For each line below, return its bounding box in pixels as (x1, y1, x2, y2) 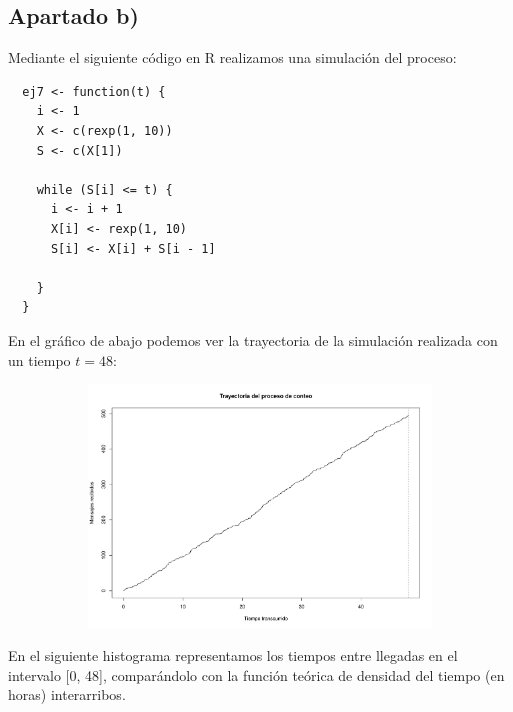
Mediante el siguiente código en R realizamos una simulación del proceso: (8, 47, 457, 68)
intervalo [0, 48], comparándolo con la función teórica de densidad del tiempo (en (8, 664, 505, 685)
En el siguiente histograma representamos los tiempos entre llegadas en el (8, 645, 458, 666)
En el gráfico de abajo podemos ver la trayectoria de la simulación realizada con (8, 329, 498, 350)
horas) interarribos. (8, 684, 126, 705)
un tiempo (8, 349, 71, 370)
